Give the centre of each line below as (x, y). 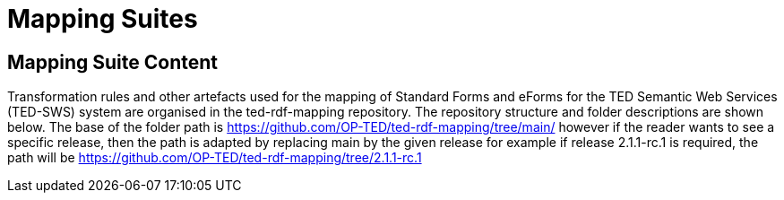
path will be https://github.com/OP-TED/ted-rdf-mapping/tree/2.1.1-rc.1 (215, 158)
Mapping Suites (103, 19)
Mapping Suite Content (112, 62)
